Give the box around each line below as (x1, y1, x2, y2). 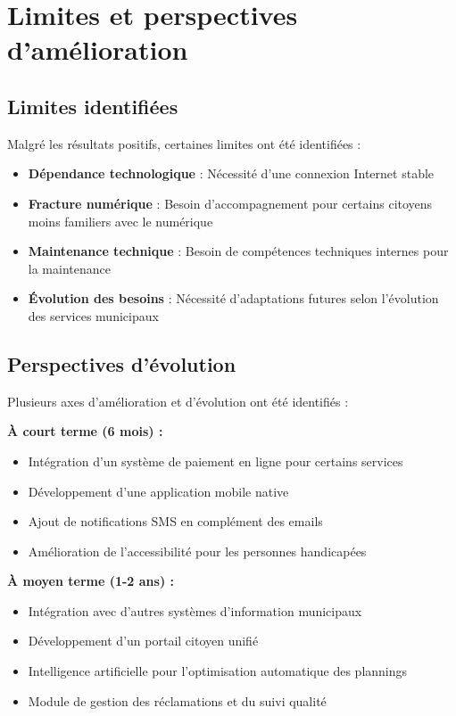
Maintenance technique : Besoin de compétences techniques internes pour (28, 242, 449, 260)
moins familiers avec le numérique (28, 211, 213, 230)
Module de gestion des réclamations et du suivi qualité (28, 691, 327, 710)
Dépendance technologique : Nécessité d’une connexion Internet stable (28, 164, 435, 183)
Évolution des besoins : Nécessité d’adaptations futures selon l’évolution (28, 289, 439, 308)
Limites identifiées (7, 92, 178, 119)
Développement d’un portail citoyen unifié (28, 631, 259, 650)
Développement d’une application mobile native (28, 481, 289, 500)
